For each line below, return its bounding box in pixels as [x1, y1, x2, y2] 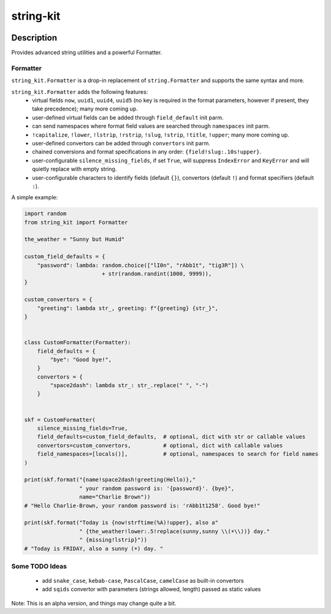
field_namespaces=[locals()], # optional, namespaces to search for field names [37, 451, 319, 458]
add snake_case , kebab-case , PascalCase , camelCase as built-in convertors [42, 577, 245, 585]
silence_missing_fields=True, [37, 425, 128, 432]
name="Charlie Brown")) [78, 494, 151, 501]
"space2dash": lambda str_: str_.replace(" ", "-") [50, 382, 209, 389]
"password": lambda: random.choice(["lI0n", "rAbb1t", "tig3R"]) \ [37, 261, 245, 269]
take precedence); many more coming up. [32, 105, 138, 113]
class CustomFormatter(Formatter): [24, 339, 131, 346]
